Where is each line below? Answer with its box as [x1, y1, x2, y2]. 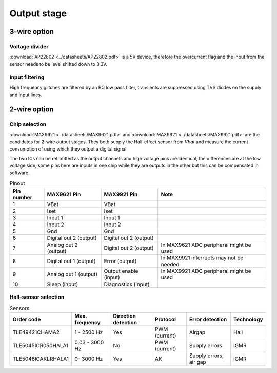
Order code [12, 316, 41, 323]
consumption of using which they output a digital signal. [9, 146, 128, 152]
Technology [233, 316, 264, 323]
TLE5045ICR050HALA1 [12, 342, 69, 349]
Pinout [9, 180, 25, 187]
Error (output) [104, 257, 137, 265]
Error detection [189, 316, 227, 323]
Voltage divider [9, 43, 49, 50]
